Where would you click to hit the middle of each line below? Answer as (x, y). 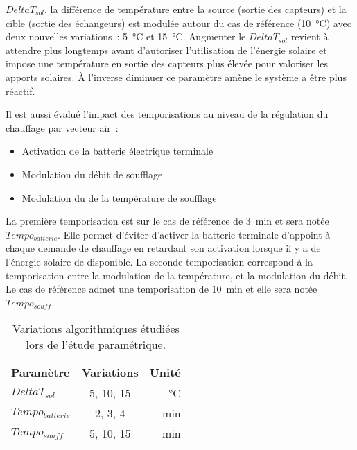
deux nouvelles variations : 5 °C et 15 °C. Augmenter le (126, 36)
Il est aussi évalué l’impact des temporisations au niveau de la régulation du (167, 114)
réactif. (20, 90)
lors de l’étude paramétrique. (96, 345)
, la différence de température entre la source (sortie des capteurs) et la (195, 9)
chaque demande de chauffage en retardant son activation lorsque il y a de (163, 248)
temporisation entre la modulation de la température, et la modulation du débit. (177, 275)
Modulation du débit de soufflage (92, 174)
